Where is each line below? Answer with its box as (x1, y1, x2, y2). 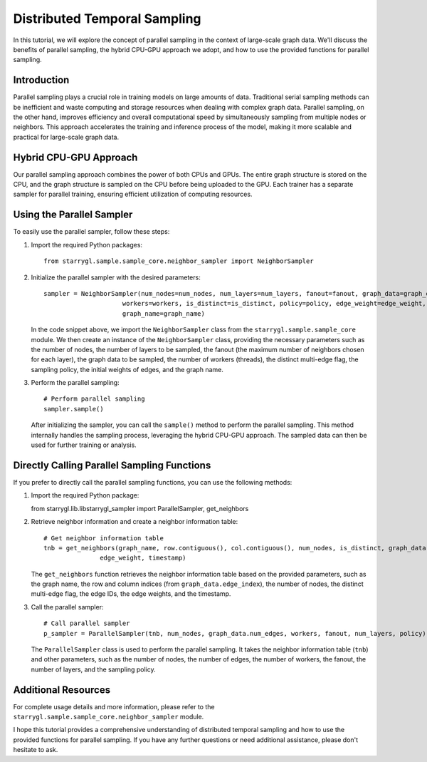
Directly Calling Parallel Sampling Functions (13, 459, 211, 471)
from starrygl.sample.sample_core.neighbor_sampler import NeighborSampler (43, 257, 314, 265)
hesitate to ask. (13, 746, 58, 754)
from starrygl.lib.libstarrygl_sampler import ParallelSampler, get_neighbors (31, 504, 249, 513)
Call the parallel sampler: (31, 602, 104, 611)
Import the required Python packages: (31, 240, 142, 249)
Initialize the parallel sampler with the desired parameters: (31, 273, 201, 282)
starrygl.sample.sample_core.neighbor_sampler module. (13, 713, 204, 721)
